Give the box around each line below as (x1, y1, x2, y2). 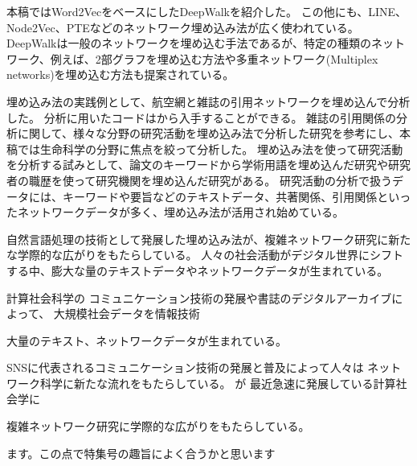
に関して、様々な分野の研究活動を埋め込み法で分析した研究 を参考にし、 (17, 125, 399, 142)
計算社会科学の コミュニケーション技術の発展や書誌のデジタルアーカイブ (6, 289, 392, 306)
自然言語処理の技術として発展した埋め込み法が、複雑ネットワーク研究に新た (6, 230, 411, 247)
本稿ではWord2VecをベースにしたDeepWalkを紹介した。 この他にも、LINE (6, 3, 396, 19)
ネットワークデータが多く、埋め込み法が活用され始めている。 (17, 204, 344, 221)
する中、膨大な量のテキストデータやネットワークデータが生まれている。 (6, 262, 389, 278)
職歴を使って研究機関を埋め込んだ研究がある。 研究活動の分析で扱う (28, 171, 392, 188)
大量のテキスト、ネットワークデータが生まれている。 (6, 332, 287, 348)
